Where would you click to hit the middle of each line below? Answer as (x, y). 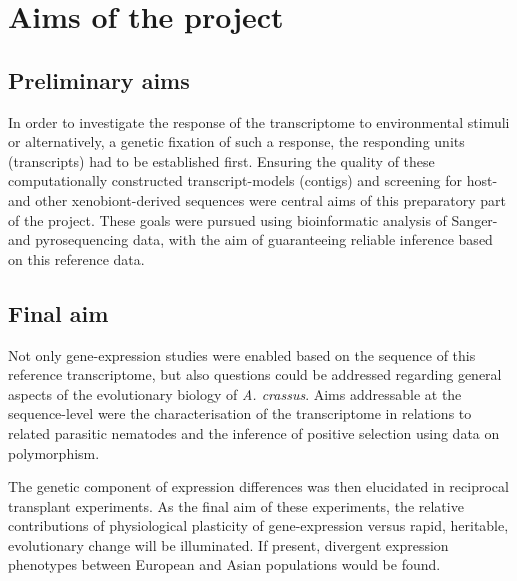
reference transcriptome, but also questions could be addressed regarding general (255, 374)
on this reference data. (76, 258)
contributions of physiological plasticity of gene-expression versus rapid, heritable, (258, 525)
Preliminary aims (99, 79)
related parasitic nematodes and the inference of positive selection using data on (254, 432)
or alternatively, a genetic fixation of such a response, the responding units (236, 141)
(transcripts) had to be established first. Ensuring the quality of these (221, 160)
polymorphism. (54, 452)
